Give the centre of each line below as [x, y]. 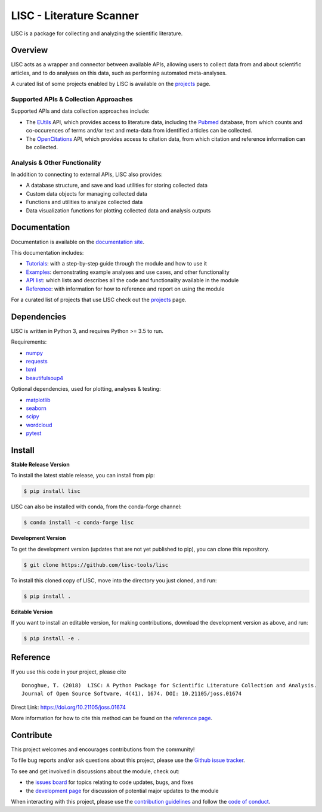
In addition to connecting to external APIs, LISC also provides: [87, 175]
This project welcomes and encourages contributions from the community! [103, 749]
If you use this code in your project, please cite [69, 672]
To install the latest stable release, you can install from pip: [83, 476]
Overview [30, 50]
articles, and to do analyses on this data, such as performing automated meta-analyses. [119, 73]
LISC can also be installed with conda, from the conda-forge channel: [96, 507]
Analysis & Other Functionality [56, 162]
